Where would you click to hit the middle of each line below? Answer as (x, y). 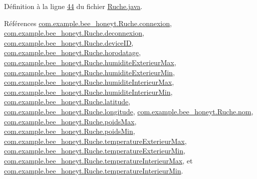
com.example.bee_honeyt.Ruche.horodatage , (72, 52)
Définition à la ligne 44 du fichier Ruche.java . (73, 6)
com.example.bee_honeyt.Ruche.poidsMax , (70, 121)
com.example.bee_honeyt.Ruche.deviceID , (69, 42)
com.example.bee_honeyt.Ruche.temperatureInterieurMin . (94, 170)
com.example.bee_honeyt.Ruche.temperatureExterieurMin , (95, 151)
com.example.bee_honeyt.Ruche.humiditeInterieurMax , (89, 82)
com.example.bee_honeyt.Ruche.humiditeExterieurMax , (90, 62)
